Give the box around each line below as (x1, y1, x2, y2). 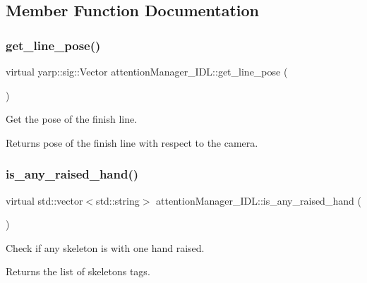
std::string (96, 193, 140, 207)
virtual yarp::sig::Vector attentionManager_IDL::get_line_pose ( (6, 64, 288, 78)
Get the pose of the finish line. (6, 112, 138, 126)
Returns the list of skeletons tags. (6, 264, 150, 279)
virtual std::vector (6, 193, 83, 207)
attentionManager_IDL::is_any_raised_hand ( (156, 193, 361, 207)
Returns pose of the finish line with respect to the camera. (6, 135, 258, 150)
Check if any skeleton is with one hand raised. (6, 240, 205, 255)
